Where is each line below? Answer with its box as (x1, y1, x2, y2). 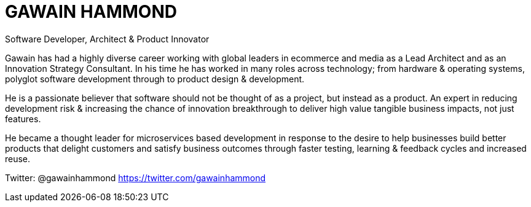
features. (5, 113, 41, 124)
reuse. (5, 153, 31, 164)
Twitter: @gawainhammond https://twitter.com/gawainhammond (5, 172, 266, 183)
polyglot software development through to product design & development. (5, 73, 305, 84)
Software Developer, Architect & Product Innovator (5, 33, 210, 44)
